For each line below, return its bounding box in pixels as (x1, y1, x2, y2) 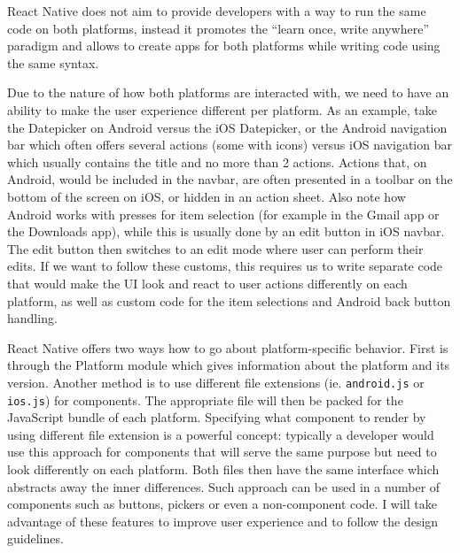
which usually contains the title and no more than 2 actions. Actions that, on (7, 152, 427, 171)
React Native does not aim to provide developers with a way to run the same (7, 2, 426, 19)
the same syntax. (7, 53, 99, 72)
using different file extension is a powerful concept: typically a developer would (7, 425, 434, 443)
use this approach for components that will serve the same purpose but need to (7, 442, 437, 461)
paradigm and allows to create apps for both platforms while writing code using (7, 36, 441, 55)
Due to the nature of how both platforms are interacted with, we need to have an (7, 83, 449, 102)
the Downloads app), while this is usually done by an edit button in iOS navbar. (7, 222, 445, 241)
